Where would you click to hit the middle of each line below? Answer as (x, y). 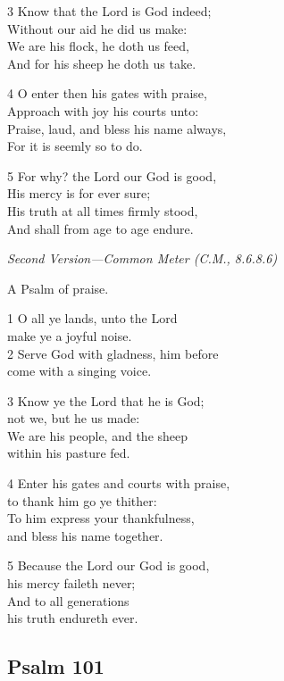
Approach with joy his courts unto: (103, 110)
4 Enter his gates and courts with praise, (119, 483)
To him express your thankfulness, (101, 518)
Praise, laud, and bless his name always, (117, 128)
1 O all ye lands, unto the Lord (92, 318)
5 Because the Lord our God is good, (109, 565)
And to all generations (68, 600)
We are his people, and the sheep (98, 435)
